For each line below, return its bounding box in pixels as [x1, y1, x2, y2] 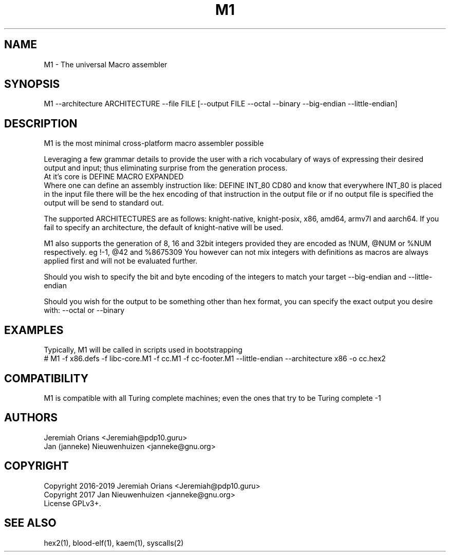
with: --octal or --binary [44, 306, 125, 315]
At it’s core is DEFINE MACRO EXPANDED [44, 172, 184, 181]
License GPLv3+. [44, 498, 101, 508]
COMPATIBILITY [4, 372, 88, 385]
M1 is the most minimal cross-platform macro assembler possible [44, 139, 264, 148]
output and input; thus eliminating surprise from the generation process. [44, 163, 288, 173]
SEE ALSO [4, 516, 57, 530]
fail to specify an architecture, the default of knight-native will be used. [44, 223, 284, 232]
